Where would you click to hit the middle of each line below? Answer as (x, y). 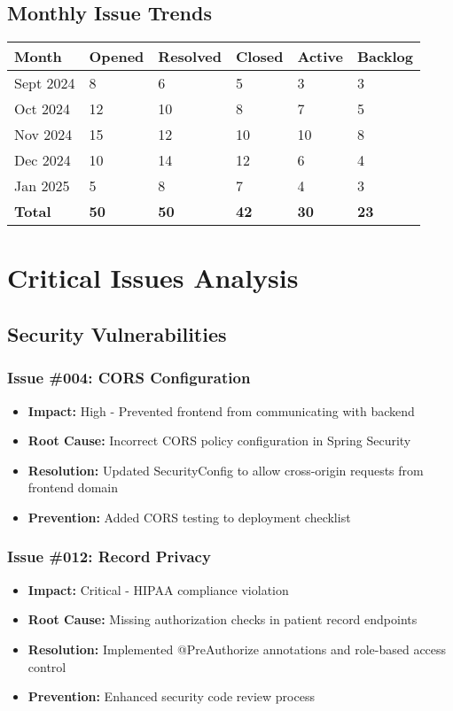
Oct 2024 (43, 109)
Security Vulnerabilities (117, 333)
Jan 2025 (42, 186)
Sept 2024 (45, 83)
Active (320, 57)
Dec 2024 (43, 160)
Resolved (190, 57)
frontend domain (73, 487)
